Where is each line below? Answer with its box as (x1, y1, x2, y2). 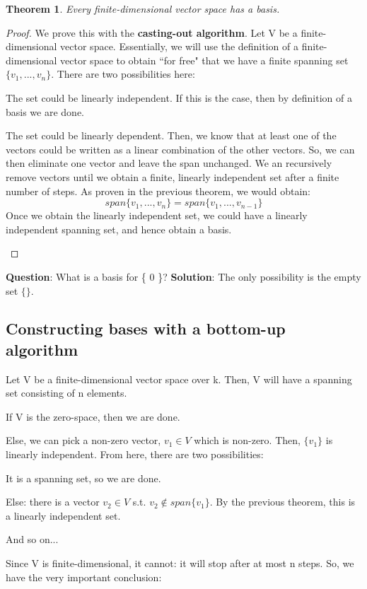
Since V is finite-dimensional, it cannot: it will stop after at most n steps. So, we (6, 556, 354, 571)
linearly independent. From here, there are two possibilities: (6, 447, 264, 462)
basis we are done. (6, 104, 85, 119)
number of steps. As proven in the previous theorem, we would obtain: (6, 183, 310, 198)
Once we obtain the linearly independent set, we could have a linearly (6, 208, 308, 223)
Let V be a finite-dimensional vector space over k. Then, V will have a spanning (6, 371, 352, 386)
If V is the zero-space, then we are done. (6, 409, 180, 424)
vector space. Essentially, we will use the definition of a (60, 39, 298, 54)
